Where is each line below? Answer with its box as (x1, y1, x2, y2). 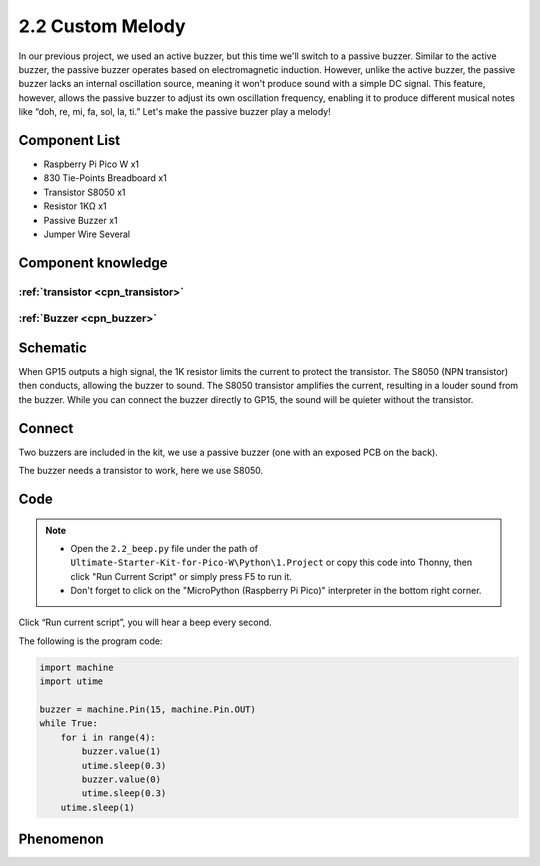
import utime (39, 676, 104, 687)
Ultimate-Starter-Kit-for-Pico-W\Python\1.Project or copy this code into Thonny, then (70, 556, 473, 569)
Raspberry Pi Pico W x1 (43, 158, 140, 170)
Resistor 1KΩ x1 (43, 200, 107, 212)
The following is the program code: (18, 635, 163, 647)
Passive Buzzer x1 (43, 214, 119, 226)
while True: (39, 718, 99, 729)
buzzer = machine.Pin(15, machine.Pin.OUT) (39, 704, 257, 715)
